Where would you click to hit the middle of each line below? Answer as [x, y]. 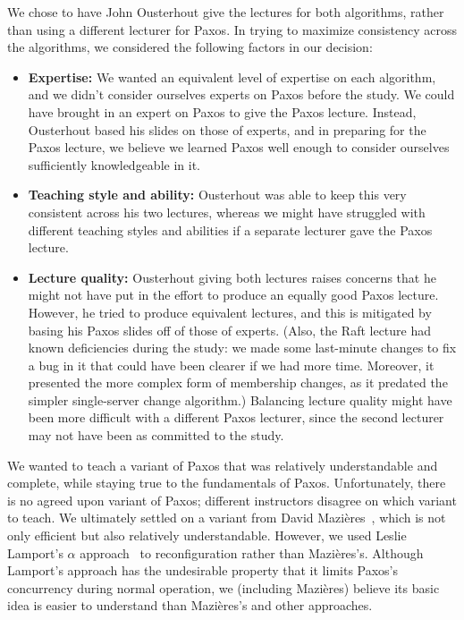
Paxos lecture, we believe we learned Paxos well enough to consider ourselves [239, 147]
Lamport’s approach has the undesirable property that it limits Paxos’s [203, 570]
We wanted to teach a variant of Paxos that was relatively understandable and [223, 465]
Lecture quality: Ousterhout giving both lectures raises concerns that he [232, 277]
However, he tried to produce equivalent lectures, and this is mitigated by [230, 312]
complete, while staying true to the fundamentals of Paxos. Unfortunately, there [227, 483]
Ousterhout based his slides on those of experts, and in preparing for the [227, 129]
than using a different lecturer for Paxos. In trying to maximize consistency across [232, 29]
